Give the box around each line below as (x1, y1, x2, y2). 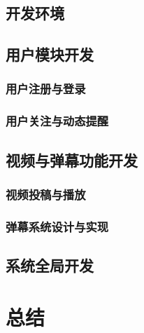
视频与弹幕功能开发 (6, 149, 138, 170)
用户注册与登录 (6, 80, 86, 97)
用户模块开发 (6, 43, 94, 65)
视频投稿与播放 (6, 185, 86, 203)
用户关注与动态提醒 (6, 112, 109, 130)
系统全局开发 (6, 254, 94, 276)
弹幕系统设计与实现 (6, 217, 109, 235)
